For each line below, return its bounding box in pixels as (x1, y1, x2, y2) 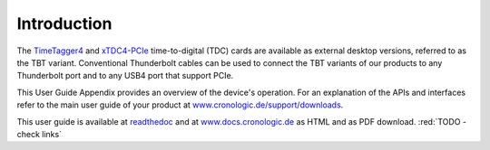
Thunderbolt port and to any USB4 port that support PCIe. (16, 70, 234, 81)
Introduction (16, 14, 113, 33)
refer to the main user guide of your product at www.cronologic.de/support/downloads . (16, 99, 344, 110)
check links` (16, 128, 63, 139)
